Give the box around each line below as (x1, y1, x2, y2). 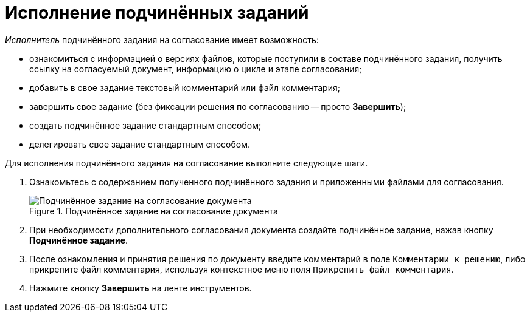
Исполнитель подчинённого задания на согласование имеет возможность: (5, 34, 319, 45)
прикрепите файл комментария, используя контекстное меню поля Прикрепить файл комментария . (29, 264, 454, 274)
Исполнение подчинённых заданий (5, 2, 309, 23)
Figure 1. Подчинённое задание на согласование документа (29, 205, 278, 216)
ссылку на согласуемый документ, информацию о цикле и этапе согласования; (29, 63, 362, 74)
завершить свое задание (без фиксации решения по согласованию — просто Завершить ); (29, 101, 406, 112)
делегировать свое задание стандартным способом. (29, 138, 251, 149)
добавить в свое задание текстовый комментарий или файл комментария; (29, 82, 340, 93)
